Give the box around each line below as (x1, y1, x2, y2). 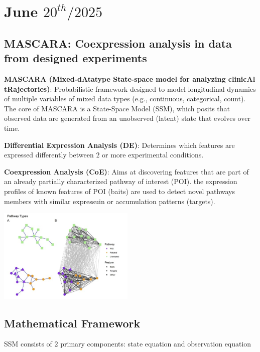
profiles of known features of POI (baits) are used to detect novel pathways (4, 186, 235, 196)
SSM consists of (4, 338, 52, 349)
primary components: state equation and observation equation (60, 338, 251, 349)
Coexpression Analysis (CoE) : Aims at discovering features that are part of (4, 166, 249, 177)
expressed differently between (4, 149, 94, 160)
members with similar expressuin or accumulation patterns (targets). (4, 196, 215, 206)
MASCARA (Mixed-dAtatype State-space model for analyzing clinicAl (4, 73, 255, 84)
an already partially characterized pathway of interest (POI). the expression (4, 176, 237, 187)
